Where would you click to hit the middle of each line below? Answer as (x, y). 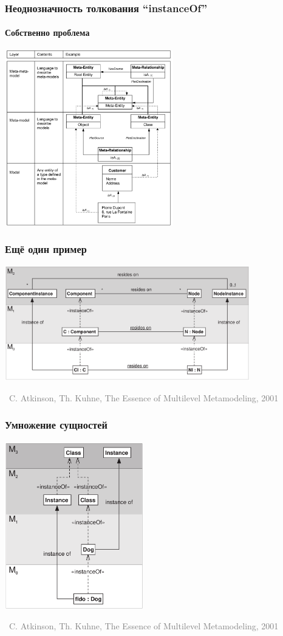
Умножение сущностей (56, 425)
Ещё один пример (46, 249)
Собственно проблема (47, 33)
